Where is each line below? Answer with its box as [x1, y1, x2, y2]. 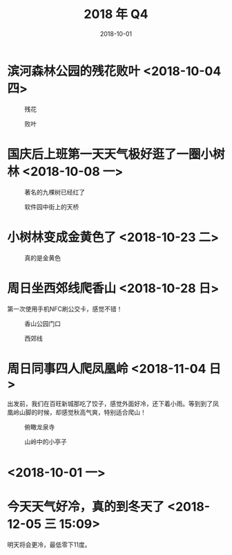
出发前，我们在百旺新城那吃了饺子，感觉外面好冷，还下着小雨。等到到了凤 [7, 399, 219, 408]
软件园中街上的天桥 [24, 202, 79, 211]
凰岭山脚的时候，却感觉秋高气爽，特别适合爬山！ [7, 408, 146, 417]
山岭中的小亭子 [24, 437, 67, 446]
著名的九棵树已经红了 [24, 188, 85, 196]
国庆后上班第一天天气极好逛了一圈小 [7, 146, 213, 162]
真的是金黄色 [24, 253, 61, 262]
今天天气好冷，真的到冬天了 [7, 499, 165, 514]
